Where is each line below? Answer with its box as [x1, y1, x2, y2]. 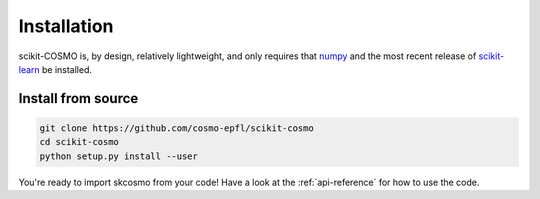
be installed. [41, 63, 93, 75]
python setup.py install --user [39, 150, 199, 162]
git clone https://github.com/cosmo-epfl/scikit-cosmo [39, 122, 314, 134]
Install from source [18, 90, 139, 107]
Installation [18, 15, 114, 37]
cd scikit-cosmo [39, 136, 120, 148]
